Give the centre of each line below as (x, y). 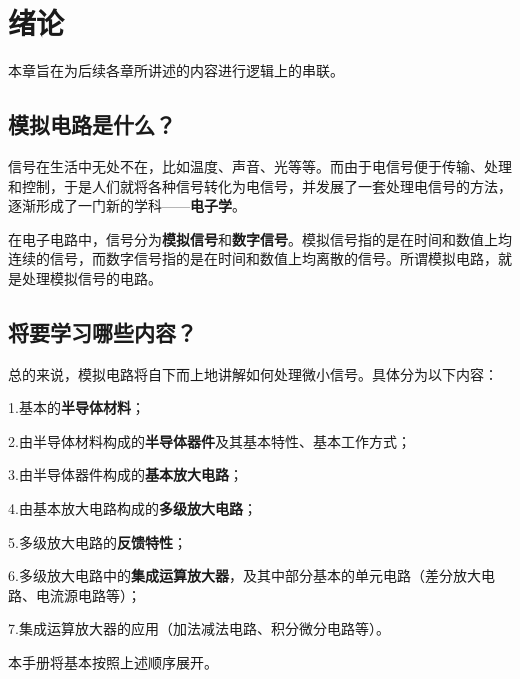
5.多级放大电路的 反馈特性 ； (97, 541)
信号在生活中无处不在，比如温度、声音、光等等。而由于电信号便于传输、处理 (260, 165)
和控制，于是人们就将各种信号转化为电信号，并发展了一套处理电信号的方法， (260, 185)
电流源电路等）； (88, 594)
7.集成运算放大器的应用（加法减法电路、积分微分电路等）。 (199, 628)
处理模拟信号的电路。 (91, 277)
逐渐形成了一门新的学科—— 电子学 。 (127, 205)
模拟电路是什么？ (92, 124)
